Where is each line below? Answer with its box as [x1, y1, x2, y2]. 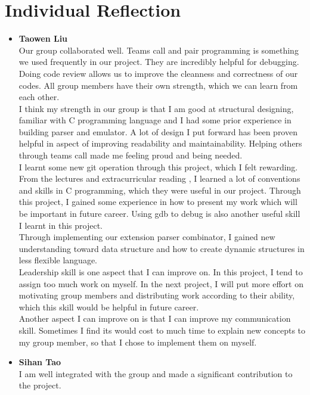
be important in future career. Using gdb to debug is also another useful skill [18, 207, 300, 220]
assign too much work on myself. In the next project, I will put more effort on [18, 277, 303, 290]
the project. [18, 379, 61, 391]
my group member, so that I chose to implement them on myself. [18, 335, 257, 348]
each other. [18, 91, 60, 103]
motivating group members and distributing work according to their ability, [18, 289, 295, 301]
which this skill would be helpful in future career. [18, 300, 199, 313]
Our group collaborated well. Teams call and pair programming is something [18, 43, 299, 56]
